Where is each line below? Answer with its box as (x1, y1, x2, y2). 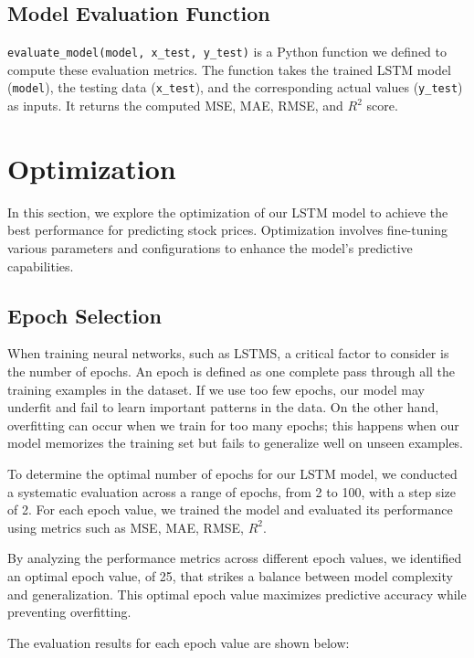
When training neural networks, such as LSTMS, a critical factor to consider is (7, 344, 449, 363)
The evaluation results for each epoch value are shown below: (7, 632, 350, 652)
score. (366, 96, 398, 115)
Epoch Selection (7, 301, 162, 329)
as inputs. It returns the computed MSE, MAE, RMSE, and (7, 96, 343, 115)
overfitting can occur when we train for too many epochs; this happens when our (7, 415, 459, 434)
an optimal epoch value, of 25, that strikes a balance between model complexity (7, 566, 453, 585)
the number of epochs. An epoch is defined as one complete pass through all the (7, 362, 456, 380)
